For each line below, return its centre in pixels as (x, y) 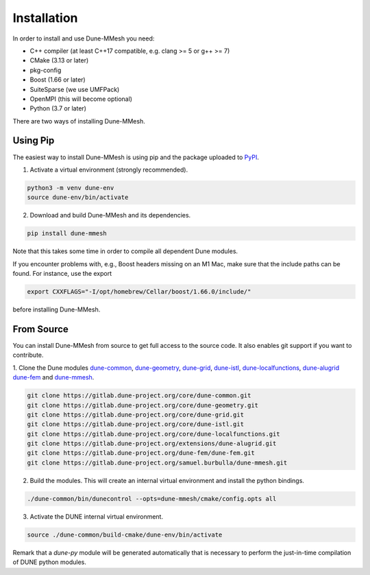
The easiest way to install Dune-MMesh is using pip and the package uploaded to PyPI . (136, 157)
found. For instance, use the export (62, 274)
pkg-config (46, 70)
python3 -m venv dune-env (71, 188)
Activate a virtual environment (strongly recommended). (109, 169)
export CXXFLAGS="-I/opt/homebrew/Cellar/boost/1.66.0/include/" (139, 292)
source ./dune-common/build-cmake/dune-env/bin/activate (125, 535)
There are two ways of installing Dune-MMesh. (79, 121)
